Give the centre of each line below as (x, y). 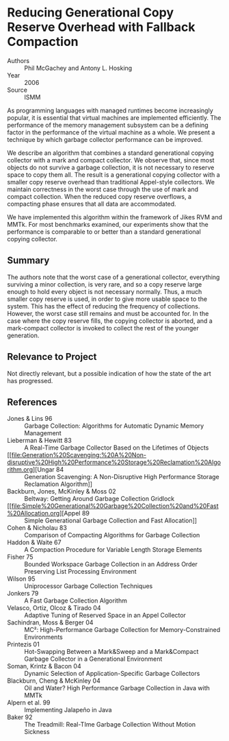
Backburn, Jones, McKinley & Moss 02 (62, 491)
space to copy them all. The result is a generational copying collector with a (113, 174)
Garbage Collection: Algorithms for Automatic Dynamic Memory (114, 426)
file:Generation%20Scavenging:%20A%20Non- (79, 455)
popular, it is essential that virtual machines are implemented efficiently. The (114, 117)
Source (17, 90)
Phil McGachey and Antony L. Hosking (78, 68)
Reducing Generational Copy (91, 13)
